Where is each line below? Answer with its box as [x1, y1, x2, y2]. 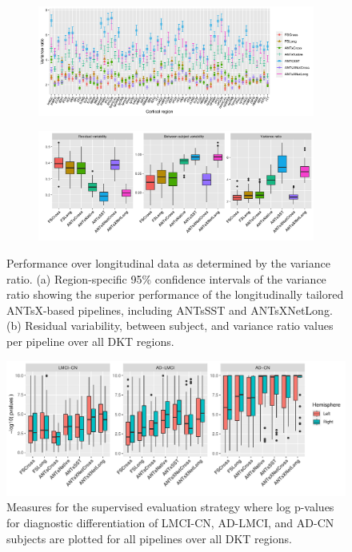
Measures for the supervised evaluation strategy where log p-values [6, 498, 334, 515]
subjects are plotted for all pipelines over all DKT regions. [6, 530, 292, 546]
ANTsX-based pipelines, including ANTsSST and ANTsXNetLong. [6, 301, 333, 318]
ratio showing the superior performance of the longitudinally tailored [6, 286, 344, 303]
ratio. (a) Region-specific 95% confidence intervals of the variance [6, 270, 326, 287]
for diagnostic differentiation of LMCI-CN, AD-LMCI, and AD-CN [6, 514, 334, 531]
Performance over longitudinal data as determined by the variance [6, 254, 330, 271]
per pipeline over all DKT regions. [6, 332, 174, 349]
